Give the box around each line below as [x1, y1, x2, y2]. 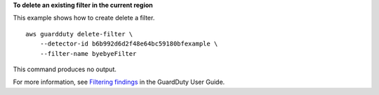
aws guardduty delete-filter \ [25, 30, 133, 38]
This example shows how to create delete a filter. [13, 14, 155, 22]
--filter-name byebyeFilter [39, 50, 137, 57]
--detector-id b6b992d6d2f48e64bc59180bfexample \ [39, 40, 218, 48]
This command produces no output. [13, 65, 117, 73]
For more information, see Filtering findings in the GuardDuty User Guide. [13, 78, 225, 87]
